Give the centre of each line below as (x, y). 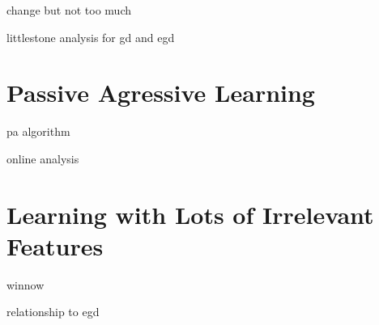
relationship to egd (53, 312)
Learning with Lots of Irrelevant (190, 214)
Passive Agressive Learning (161, 93)
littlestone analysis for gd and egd (91, 37)
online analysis (43, 158)
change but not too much (69, 10)
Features (55, 245)
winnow (26, 284)
